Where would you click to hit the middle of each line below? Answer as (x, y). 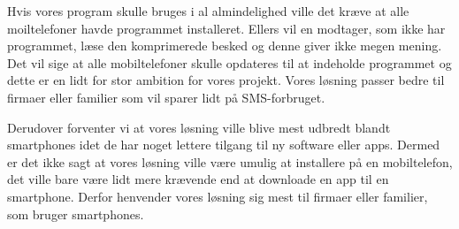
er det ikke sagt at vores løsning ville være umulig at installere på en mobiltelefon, (230, 161)
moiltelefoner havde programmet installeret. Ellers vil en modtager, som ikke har (226, 28)
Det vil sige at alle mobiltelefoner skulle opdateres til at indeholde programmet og (229, 62)
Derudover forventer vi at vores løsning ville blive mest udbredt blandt (199, 127)
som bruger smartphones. (76, 214)
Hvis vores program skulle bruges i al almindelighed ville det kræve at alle (208, 11)
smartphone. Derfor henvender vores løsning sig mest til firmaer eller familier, (218, 196)
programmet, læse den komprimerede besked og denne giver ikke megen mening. (225, 46)
